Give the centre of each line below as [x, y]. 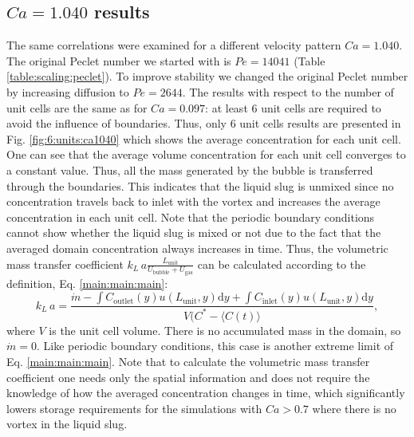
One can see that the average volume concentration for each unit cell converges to [206, 154]
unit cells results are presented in [320, 123]
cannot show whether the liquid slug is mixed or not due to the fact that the [194, 232]
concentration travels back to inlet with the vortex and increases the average [193, 201]
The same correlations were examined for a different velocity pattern [174, 45]
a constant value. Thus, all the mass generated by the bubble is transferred [190, 169]
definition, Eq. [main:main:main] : [87, 283]
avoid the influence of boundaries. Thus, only [116, 123]
